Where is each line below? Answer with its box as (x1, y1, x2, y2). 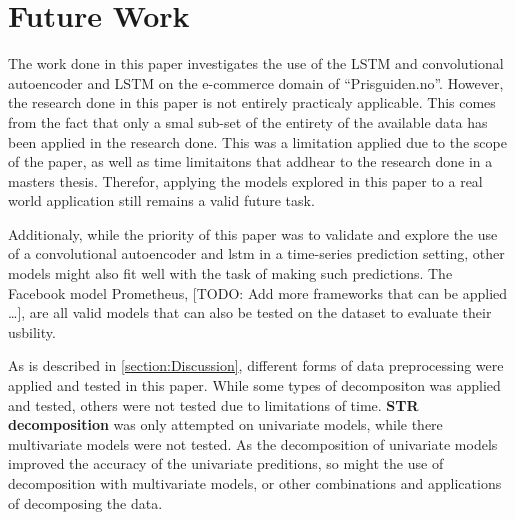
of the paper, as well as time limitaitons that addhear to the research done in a (8, 151, 493, 172)
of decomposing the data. (8, 492, 163, 513)
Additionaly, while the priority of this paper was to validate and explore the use (8, 223, 498, 244)
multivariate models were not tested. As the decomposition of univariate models (8, 433, 498, 454)
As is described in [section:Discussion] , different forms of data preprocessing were (8, 355, 504, 376)
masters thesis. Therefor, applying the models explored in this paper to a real (8, 170, 483, 191)
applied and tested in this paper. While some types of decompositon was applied (8, 375, 501, 396)
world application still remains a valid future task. (8, 190, 315, 211)
